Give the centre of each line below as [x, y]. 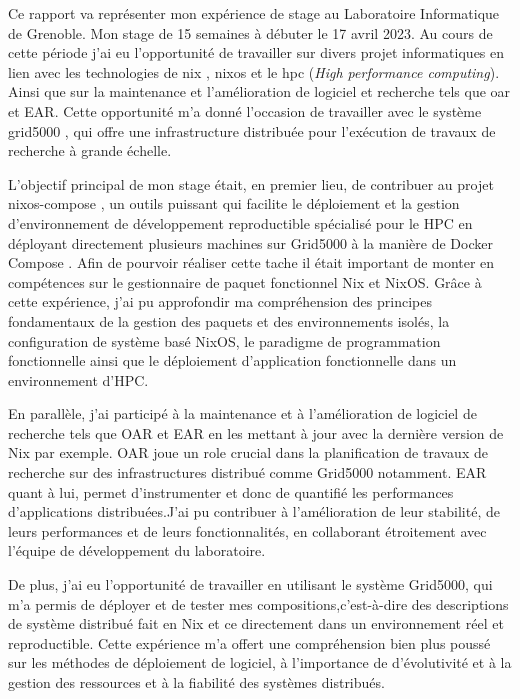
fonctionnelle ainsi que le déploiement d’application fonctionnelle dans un [232, 360]
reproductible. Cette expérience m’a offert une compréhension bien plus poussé [249, 642]
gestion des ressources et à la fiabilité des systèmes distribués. [196, 682]
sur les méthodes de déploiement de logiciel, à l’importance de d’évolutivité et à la [260, 662]
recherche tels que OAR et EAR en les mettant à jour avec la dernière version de [256, 432]
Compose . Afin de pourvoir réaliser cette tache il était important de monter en [251, 262]
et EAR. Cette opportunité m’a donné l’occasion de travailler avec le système [245, 110]
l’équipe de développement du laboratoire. [137, 550]
